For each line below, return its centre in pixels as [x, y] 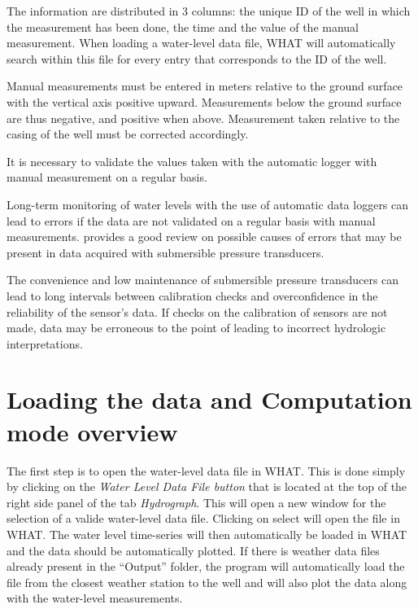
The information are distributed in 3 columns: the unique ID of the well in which [209, 11]
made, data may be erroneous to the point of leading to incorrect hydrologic [196, 328]
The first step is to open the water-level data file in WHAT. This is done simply [206, 470]
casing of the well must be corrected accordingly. [128, 134]
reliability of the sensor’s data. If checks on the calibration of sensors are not [197, 311]
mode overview [92, 431]
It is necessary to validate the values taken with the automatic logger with [192, 161]
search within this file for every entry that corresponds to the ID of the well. [197, 58]
